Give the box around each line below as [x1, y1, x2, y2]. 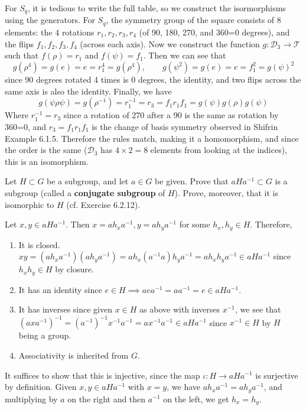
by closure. [55, 263, 94, 275]
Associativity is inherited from [18, 349, 129, 361]
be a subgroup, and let [47, 175, 129, 187]
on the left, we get [163, 392, 229, 405]
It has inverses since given [18, 303, 112, 315]
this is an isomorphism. [5, 155, 89, 167]
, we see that [235, 303, 281, 315]
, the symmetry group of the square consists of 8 [106, 14, 281, 26]
